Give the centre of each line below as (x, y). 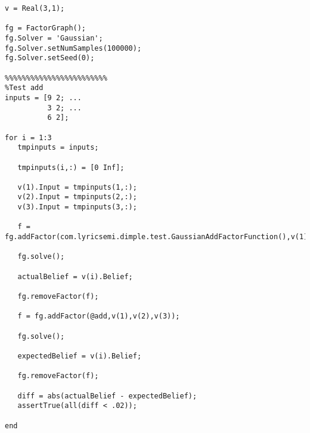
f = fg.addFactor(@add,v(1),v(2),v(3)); (99, 316)
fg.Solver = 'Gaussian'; (54, 38)
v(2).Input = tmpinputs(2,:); (77, 197)
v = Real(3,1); (35, 8)
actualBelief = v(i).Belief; (75, 276)
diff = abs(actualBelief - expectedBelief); (107, 396)
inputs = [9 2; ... (43, 98)
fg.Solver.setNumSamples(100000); (73, 48)
